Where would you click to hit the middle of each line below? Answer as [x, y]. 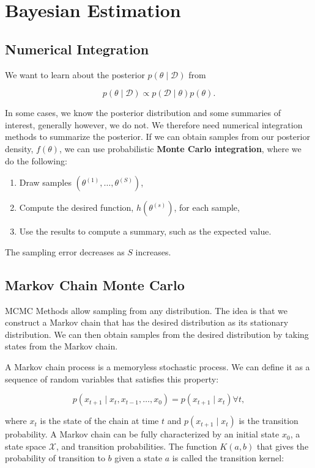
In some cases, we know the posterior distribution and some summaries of [143, 113]
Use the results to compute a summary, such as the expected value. [145, 231]
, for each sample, [207, 207]
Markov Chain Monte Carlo [95, 284]
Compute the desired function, [76, 207]
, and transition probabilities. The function [136, 446]
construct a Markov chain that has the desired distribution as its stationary [147, 322]
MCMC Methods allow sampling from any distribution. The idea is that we [146, 310]
